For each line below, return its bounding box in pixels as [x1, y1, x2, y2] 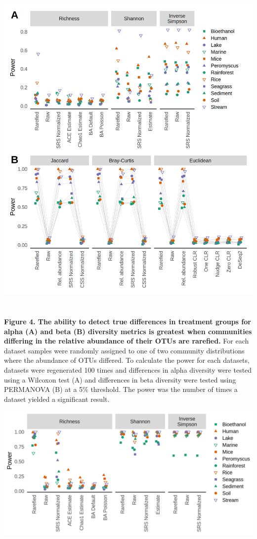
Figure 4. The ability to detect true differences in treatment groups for [4, 316, 251, 327]
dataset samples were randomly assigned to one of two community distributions [4, 345, 245, 355]
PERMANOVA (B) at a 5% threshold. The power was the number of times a [4, 384, 238, 394]
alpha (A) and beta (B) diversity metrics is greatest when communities [4, 326, 252, 336]
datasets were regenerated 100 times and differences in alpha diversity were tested [4, 365, 252, 375]
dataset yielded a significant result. [4, 393, 110, 404]
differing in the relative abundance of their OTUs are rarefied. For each [4, 336, 249, 346]
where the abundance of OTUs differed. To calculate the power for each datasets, [4, 355, 250, 365]
